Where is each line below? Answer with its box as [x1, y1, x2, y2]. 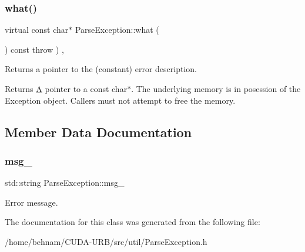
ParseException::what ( [75, 23, 159, 36]
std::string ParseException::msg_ [5, 176, 125, 189]
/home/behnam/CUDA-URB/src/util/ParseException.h [5, 235, 207, 247]
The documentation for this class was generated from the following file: [5, 216, 260, 228]
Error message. [5, 196, 58, 208]
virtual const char [5, 23, 69, 36]
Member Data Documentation [5, 122, 192, 141]
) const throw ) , [5, 43, 64, 55]
